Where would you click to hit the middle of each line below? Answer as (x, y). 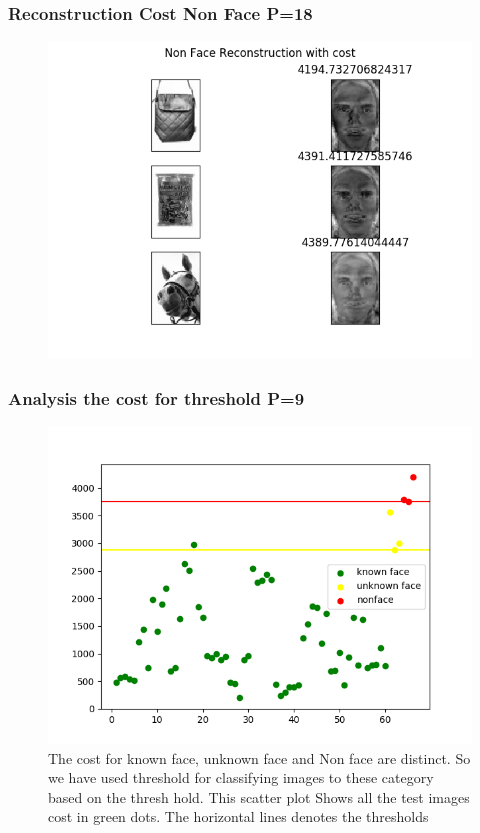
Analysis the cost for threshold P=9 (156, 397)
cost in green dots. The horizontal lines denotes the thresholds (238, 816)
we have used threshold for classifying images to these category (241, 777)
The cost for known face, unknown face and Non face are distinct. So (259, 757)
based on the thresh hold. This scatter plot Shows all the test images (259, 796)
